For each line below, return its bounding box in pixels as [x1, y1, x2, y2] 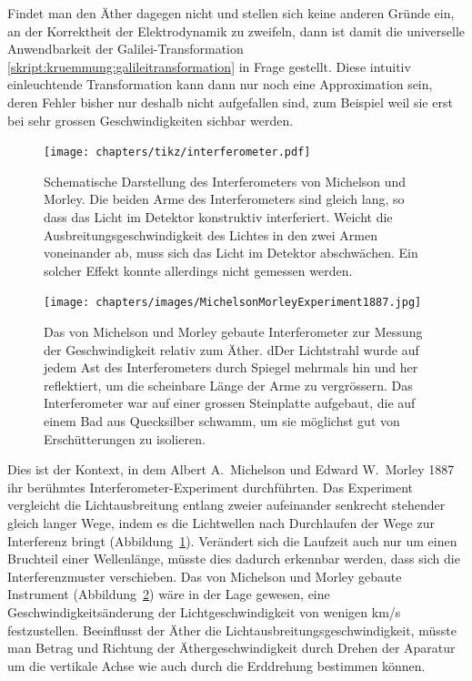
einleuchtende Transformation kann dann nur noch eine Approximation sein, [7, 75, 433, 94]
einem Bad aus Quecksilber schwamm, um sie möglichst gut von [44, 412, 400, 430]
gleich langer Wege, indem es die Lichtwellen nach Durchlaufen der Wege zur [7, 513, 435, 532]
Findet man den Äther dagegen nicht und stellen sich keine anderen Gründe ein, [7, 4, 455, 22]
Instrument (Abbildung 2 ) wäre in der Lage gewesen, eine [7, 584, 330, 604]
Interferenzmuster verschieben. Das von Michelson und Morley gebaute [7, 566, 402, 585]
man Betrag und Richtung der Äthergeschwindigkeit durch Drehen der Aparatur [7, 638, 456, 657]
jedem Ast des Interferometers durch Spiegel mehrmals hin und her [44, 358, 418, 377]
